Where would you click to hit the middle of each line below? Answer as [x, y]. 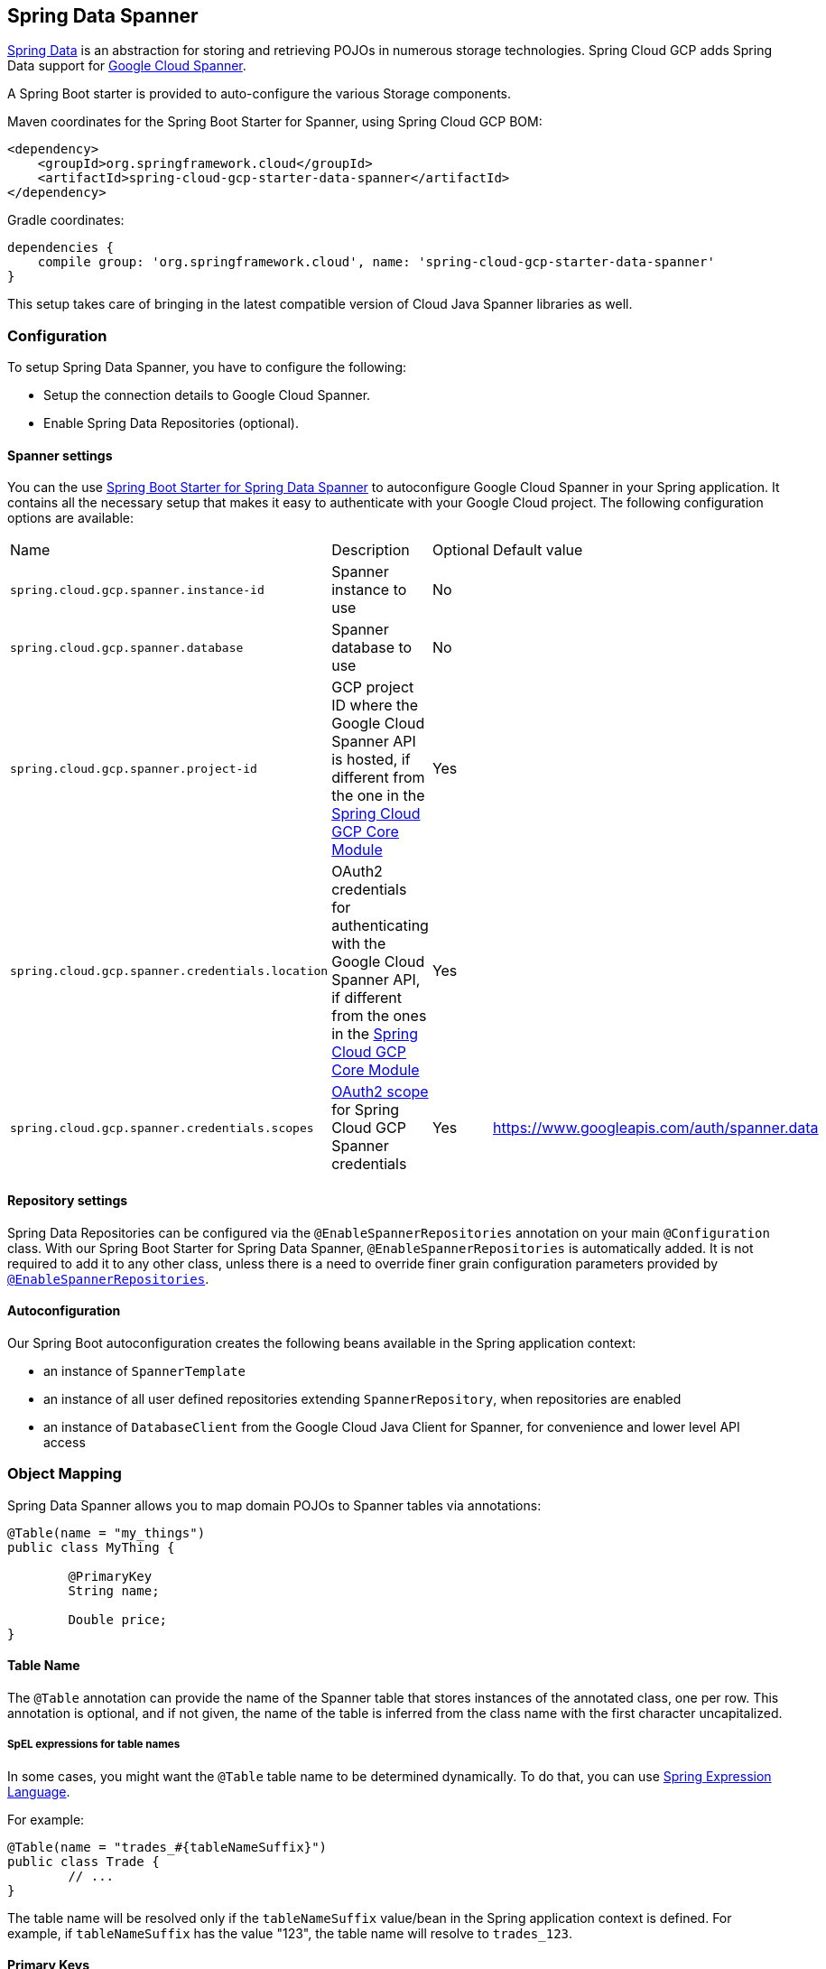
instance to [369, 590]
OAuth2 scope [380, 1092]
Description [371, 550]
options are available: [71, 518]
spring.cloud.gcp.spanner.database [127, 647]
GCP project [373, 687]
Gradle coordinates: [66, 220]
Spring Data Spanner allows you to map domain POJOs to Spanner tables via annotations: [274, 1505]
